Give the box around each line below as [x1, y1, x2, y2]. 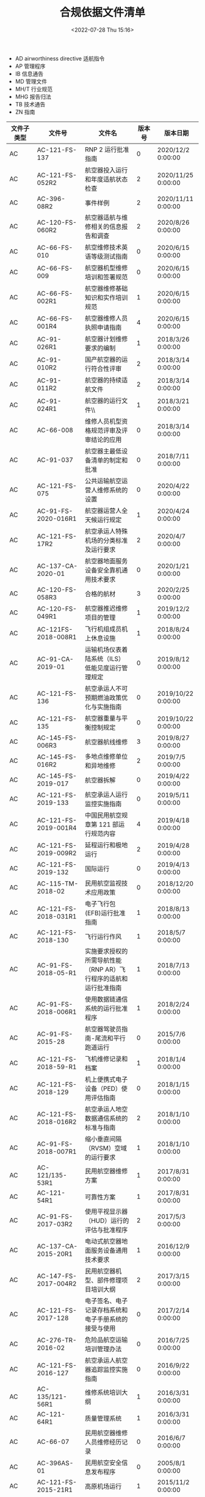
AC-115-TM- [37, 879, 79, 887]
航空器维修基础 [84, 284, 128, 293]
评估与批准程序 [84, 1225, 128, 1234]
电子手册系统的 [84, 1314, 128, 1323]
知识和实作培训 [84, 293, 128, 302]
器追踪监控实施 [84, 1365, 128, 1374]
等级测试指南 [90, 252, 128, 260]
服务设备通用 [90, 1246, 128, 1255]
